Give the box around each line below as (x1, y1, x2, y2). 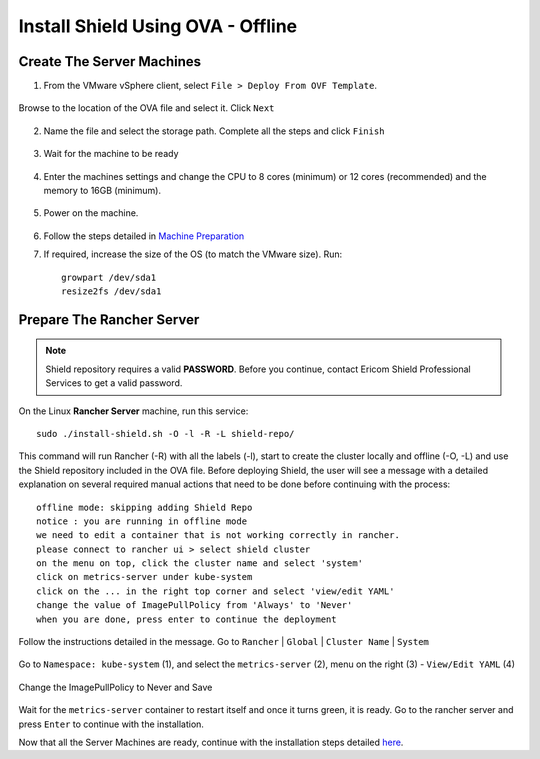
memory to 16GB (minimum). (43, 185, 162, 197)
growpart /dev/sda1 (61, 271, 157, 283)
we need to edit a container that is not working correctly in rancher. (36, 530, 400, 541)
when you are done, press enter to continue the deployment (36, 613, 337, 625)
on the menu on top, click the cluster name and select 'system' (36, 558, 364, 569)
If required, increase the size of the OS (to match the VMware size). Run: (43, 248, 343, 260)
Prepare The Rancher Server (18, 311, 200, 328)
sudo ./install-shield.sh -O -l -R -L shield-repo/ (36, 428, 295, 439)
